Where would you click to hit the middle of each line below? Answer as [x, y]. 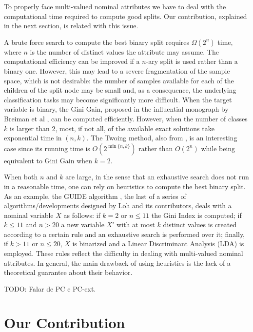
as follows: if [82, 215]
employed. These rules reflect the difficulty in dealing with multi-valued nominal [124, 253]
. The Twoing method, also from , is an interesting [162, 138]
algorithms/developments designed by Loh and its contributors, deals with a [118, 205]
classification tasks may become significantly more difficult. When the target [118, 99]
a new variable [83, 225]
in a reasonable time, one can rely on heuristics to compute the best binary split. [125, 186]
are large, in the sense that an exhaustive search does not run [157, 177]
